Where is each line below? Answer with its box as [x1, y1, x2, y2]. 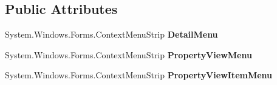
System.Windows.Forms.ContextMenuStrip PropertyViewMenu [5, 48, 252, 61]
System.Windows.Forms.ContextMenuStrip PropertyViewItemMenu [5, 69, 273, 81]
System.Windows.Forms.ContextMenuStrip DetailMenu [5, 28, 218, 41]
